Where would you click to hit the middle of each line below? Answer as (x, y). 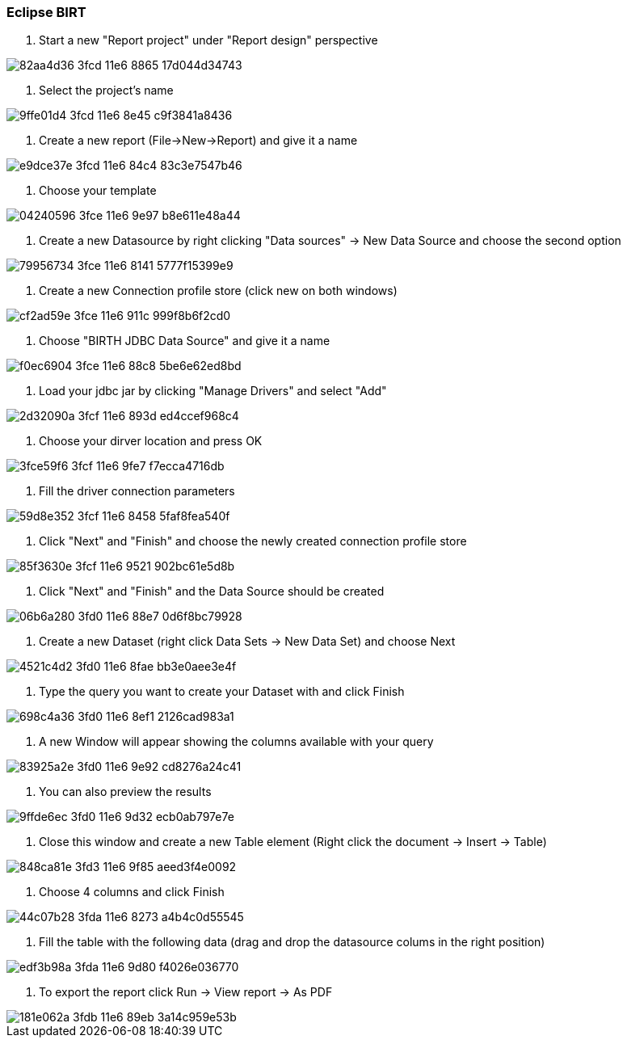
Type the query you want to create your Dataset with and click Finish (222, 692)
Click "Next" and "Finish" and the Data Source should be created (212, 591)
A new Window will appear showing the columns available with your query (236, 742)
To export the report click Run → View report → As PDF (186, 992)
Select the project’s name (106, 91)
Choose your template (98, 191)
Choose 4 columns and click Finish (132, 892)
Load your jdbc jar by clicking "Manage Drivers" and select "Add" (213, 391)
